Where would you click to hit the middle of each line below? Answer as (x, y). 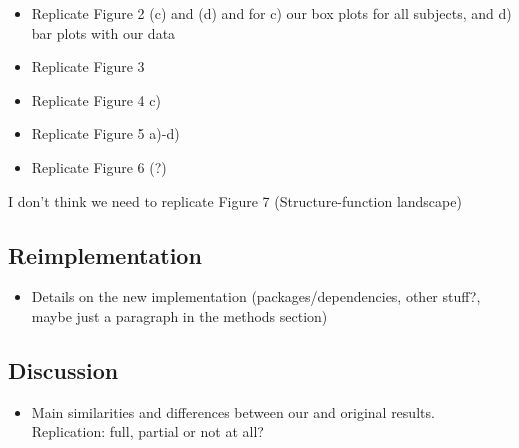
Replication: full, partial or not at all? (147, 431)
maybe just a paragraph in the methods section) (179, 315)
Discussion (63, 369)
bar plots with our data (103, 32)
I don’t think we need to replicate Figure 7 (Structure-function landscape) (235, 200)
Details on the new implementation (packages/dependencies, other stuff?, (256, 296)
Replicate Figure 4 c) (96, 99)
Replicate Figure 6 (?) (99, 166)
